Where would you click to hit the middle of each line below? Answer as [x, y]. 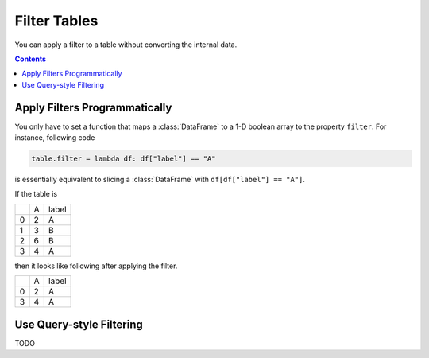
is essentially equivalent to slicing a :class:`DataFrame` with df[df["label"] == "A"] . [160, 179]
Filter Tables [56, 21]
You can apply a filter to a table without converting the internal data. [126, 45]
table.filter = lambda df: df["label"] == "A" [124, 159]
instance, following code [55, 138]
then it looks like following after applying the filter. [96, 266]
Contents [31, 59]
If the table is [36, 194]
